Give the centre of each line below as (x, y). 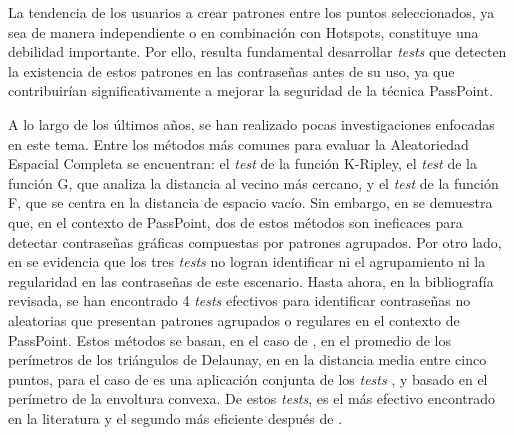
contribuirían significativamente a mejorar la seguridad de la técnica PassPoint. (251, 90)
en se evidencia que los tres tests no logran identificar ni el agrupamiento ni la (247, 261)
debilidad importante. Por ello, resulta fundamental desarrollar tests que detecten (257, 51)
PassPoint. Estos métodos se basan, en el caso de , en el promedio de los (230, 339)
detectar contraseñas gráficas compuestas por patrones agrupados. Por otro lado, (255, 241)
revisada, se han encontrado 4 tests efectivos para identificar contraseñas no (239, 300)
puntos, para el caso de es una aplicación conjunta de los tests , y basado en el (248, 378)
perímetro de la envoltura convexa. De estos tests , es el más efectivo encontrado (252, 398)
